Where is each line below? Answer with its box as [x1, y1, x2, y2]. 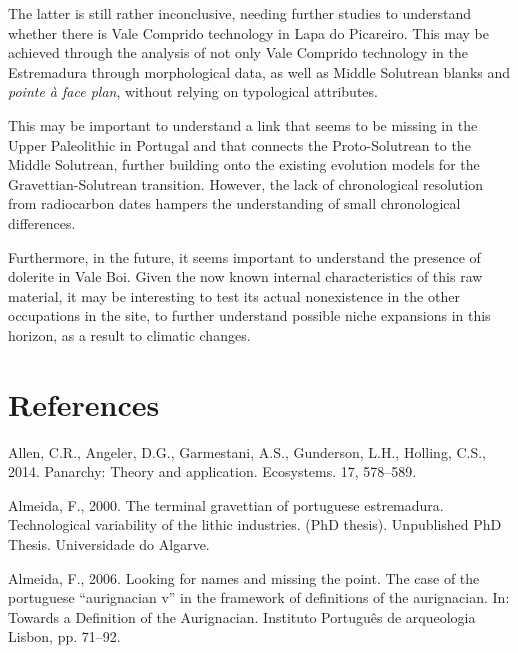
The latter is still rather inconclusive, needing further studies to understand [8, 3, 472, 23]
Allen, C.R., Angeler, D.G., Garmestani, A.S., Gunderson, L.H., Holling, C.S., [8, 441, 487, 462]
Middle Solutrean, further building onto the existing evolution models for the [8, 154, 480, 175]
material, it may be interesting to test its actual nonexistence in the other [8, 285, 460, 306]
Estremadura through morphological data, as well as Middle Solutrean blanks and [8, 61, 511, 82]
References [8, 383, 160, 424]
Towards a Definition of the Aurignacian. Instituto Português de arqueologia [8, 606, 476, 627]
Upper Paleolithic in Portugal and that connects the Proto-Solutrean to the [8, 134, 471, 155]
